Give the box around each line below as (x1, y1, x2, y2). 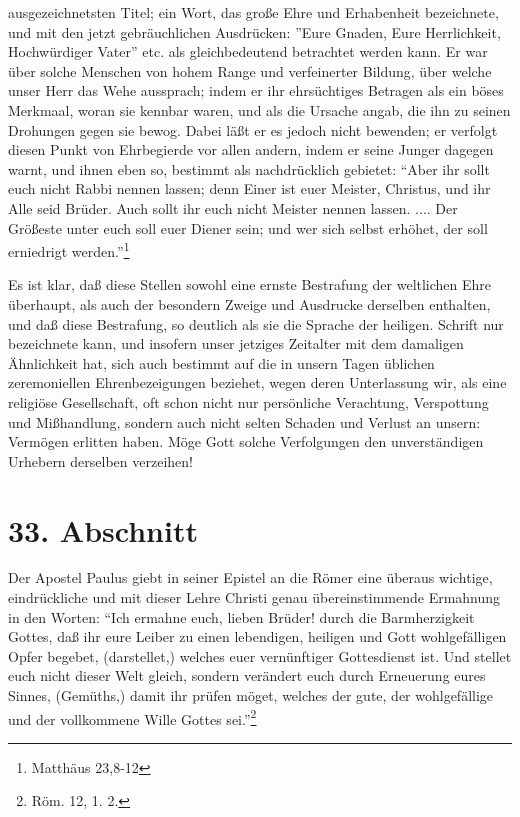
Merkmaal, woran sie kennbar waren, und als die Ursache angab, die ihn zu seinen (8, 99, 511, 120)
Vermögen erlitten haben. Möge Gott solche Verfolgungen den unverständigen (8, 431, 484, 452)
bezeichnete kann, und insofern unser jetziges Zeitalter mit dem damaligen (8, 333, 464, 354)
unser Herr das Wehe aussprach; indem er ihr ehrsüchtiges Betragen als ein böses (8, 80, 504, 101)
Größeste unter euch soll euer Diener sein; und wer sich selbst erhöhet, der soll (8, 217, 488, 238)
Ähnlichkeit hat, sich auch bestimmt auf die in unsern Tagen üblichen (8, 352, 435, 373)
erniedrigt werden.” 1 (8, 238, 130, 261)
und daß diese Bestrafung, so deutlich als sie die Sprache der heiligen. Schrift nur (8, 313, 504, 334)
